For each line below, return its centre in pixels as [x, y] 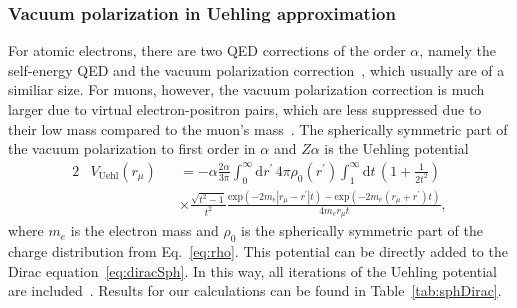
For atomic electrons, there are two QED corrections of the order [207, 50]
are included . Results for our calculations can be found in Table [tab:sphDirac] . [255, 290]
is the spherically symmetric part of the [362, 230]
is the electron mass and [144, 230]
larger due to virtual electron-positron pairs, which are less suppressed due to [245, 109]
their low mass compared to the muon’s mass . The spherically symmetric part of [258, 128]
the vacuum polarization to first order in [132, 148]
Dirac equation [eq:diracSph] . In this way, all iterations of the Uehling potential [252, 270]
